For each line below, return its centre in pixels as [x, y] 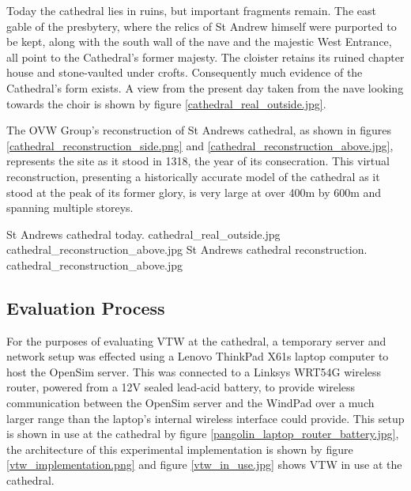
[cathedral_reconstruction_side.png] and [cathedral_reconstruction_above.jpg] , [200, 145]
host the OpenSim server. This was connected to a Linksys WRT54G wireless [194, 371]
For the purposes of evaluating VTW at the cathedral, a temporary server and [196, 340]
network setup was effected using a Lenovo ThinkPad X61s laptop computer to [198, 356]
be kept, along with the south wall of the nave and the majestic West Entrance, [199, 42]
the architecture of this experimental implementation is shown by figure [180, 449]
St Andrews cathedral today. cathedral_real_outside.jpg [143, 234]
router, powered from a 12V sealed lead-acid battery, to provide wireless [181, 387]
